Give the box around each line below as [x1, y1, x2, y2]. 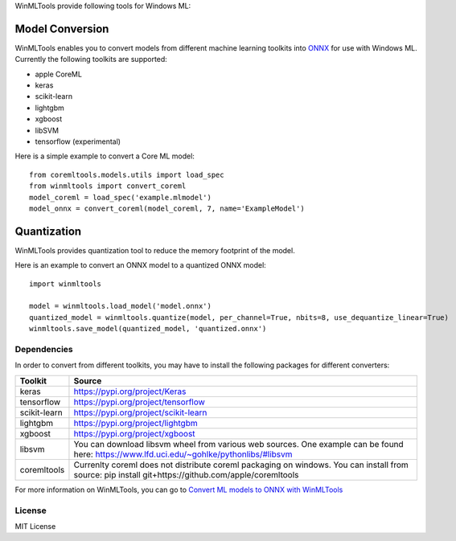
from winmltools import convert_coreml [29, 182, 187, 191]
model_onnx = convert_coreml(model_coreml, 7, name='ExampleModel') [29, 203, 305, 213]
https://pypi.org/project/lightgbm [73, 417, 198, 428]
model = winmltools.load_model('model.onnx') [29, 301, 212, 311]
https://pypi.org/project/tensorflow [73, 396, 205, 408]
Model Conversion [14, 22, 109, 35]
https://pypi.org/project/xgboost [73, 428, 196, 439]
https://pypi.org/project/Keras [73, 386, 187, 397]
